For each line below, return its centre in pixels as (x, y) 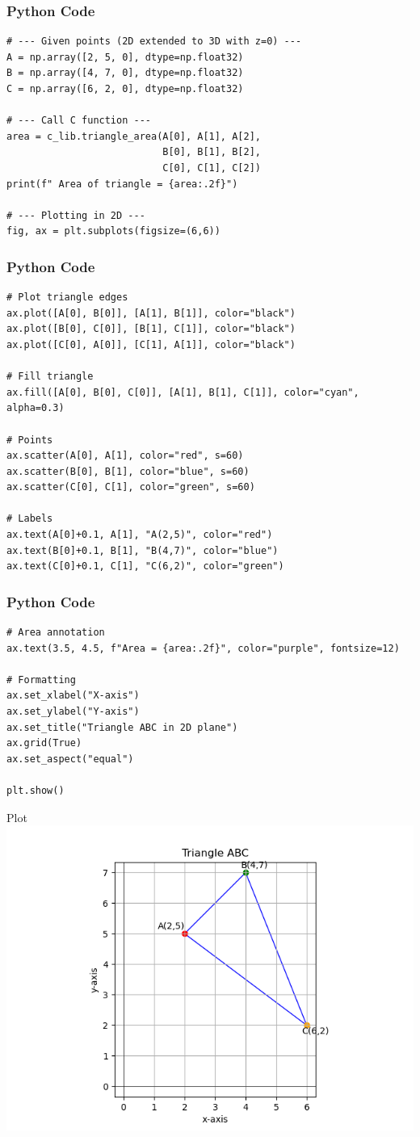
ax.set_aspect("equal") (70, 759)
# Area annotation (56, 633)
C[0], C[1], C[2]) (212, 168)
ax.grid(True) (44, 743)
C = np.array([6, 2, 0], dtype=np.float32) (125, 89)
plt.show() (36, 791)
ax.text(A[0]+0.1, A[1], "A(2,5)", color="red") (140, 535)
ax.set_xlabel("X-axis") (73, 696)
